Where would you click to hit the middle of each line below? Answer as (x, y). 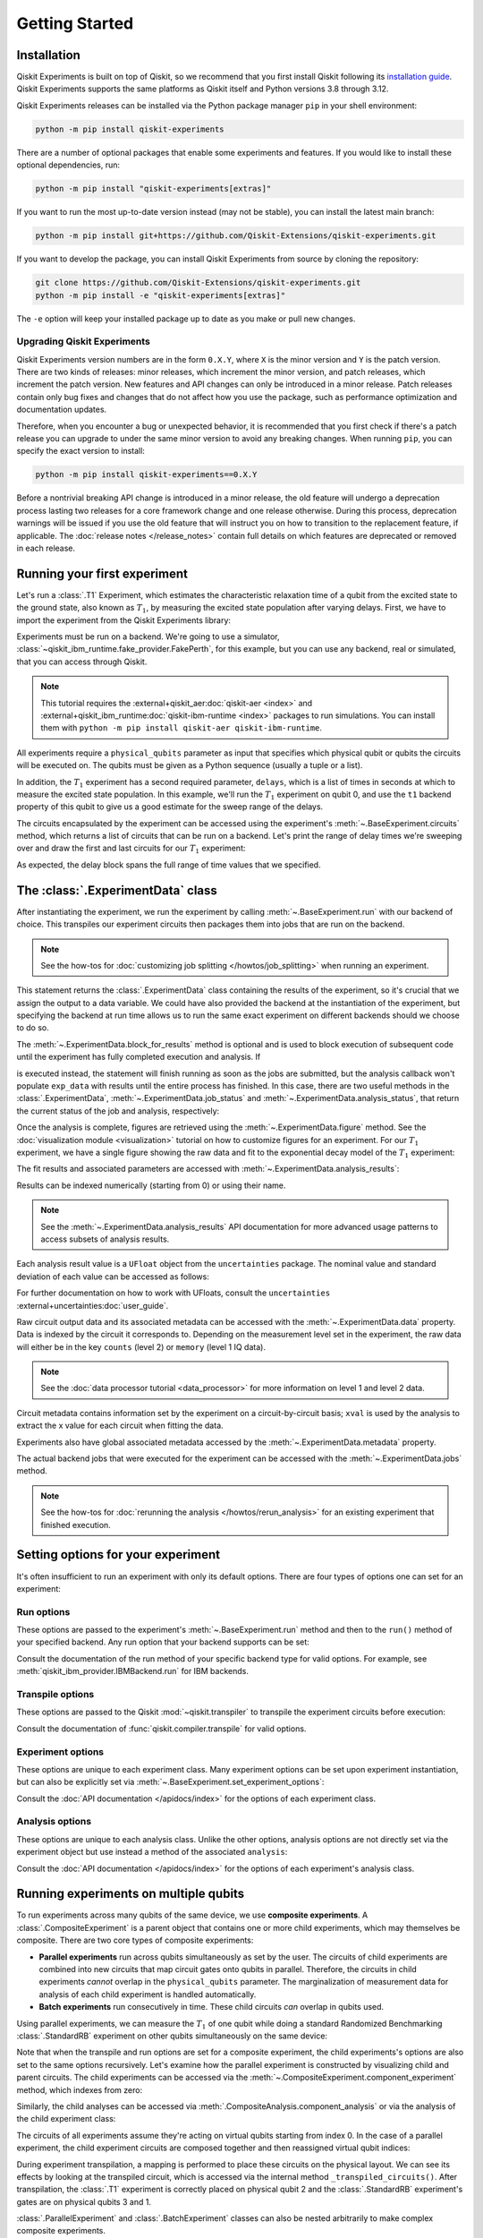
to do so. (33, 1028)
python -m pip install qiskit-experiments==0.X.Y (146, 475)
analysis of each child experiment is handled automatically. (148, 1994)
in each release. (46, 548)
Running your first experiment (102, 573)
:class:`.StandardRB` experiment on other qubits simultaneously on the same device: (172, 2036)
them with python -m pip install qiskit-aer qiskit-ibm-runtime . (181, 728)
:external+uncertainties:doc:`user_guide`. (93, 1305)
